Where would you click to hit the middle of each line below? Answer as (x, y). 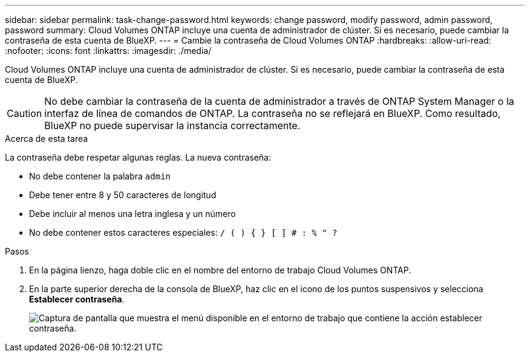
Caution (25, 113)
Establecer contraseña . (77, 299)
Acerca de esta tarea (47, 138)
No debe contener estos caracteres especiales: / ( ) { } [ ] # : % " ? (183, 232)
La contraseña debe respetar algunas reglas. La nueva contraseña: (138, 157)
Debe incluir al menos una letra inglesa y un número (132, 214)
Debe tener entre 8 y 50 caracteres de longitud (123, 195)
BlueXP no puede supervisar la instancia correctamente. (172, 125)
